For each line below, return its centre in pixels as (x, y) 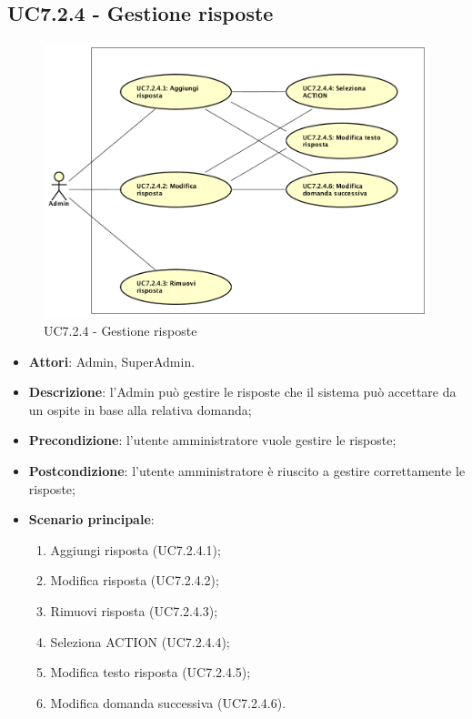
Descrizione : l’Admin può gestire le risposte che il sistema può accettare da (242, 392)
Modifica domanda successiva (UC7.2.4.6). (168, 702)
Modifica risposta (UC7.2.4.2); (135, 580)
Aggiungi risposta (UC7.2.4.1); (136, 549)
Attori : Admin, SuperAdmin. (112, 361)
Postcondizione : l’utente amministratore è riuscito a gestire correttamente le (247, 471)
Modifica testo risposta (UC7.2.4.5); (151, 672)
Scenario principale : (91, 519)
